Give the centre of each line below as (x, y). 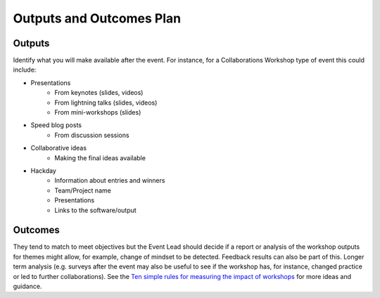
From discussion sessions (92, 135)
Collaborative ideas (59, 148)
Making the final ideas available (100, 157)
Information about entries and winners (110, 181)
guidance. (27, 286)
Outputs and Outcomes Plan (97, 18)
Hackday (43, 170)
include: (25, 70)
